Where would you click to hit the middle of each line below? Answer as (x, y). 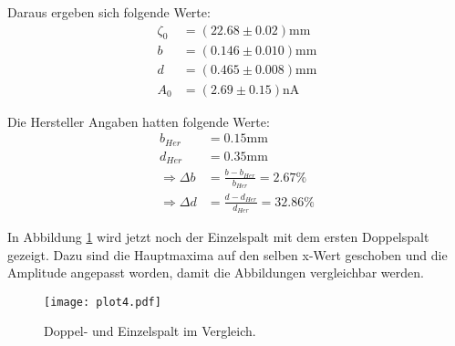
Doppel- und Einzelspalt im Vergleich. (150, 331)
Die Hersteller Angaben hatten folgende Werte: (139, 121)
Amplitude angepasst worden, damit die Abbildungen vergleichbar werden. (216, 273)
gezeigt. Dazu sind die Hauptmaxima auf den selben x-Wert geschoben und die (227, 254)
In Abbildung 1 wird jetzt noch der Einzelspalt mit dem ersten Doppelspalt (218, 237)
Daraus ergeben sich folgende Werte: (109, 12)
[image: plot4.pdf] (103, 302)
